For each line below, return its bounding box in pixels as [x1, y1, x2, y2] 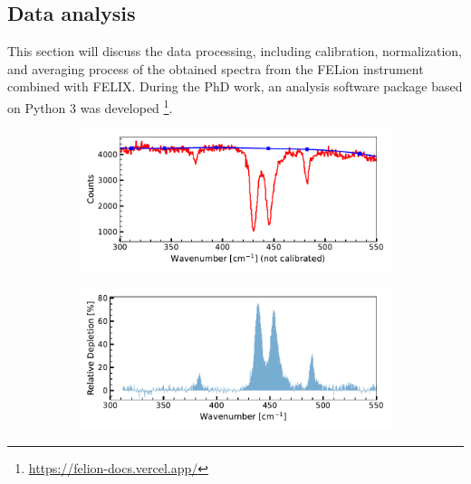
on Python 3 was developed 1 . [7, 95, 173, 117]
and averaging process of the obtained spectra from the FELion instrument [7, 59, 424, 78]
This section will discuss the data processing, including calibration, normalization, [7, 42, 462, 61]
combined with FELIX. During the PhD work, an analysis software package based [7, 77, 463, 96]
